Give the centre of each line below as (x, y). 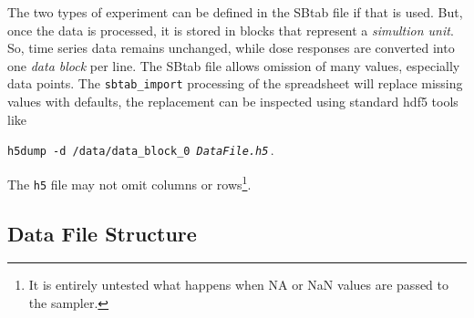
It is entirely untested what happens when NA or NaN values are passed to (239, 285)
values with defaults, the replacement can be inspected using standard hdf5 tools (233, 102)
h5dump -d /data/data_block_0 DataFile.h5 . (141, 150)
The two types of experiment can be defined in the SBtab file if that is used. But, (235, 12)
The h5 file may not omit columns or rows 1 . (129, 182)
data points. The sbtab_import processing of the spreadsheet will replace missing (235, 83)
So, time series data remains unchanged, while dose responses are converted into (231, 48)
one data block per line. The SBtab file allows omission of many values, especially (234, 65)
